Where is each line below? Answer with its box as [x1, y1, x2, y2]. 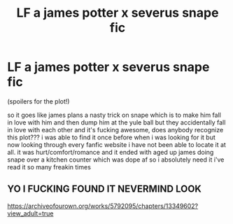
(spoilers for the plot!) [7, 97, 70, 106]
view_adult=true [7, 209, 54, 218]
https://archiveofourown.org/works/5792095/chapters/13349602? [7, 202, 199, 210]
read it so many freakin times [7, 162, 91, 171]
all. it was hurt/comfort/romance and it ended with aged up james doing [7, 148, 214, 156]
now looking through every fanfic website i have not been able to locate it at [7, 140, 226, 148]
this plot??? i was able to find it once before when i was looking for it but [7, 133, 216, 141]
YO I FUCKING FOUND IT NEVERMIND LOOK [7, 183, 202, 195]
